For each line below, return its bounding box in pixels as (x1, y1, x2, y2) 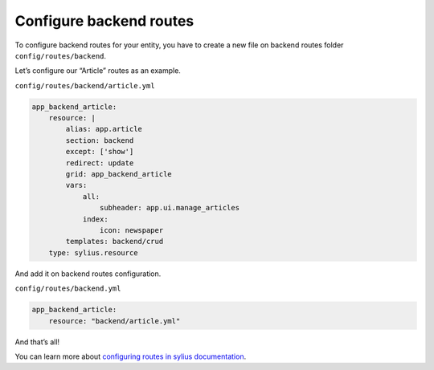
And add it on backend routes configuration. (14, 269, 162, 279)
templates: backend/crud (65, 237, 164, 246)
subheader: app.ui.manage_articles (99, 203, 240, 213)
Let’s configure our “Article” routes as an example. (14, 66, 181, 75)
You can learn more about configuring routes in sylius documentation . (14, 352, 247, 361)
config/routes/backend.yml (14, 284, 121, 293)
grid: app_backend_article (65, 169, 172, 179)
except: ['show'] (65, 147, 134, 157)
